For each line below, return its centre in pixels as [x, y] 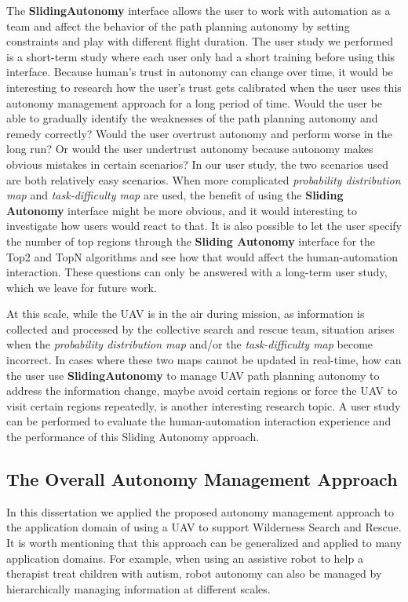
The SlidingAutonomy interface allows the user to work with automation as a [199, 10]
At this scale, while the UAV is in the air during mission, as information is [186, 314]
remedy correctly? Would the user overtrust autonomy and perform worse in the [199, 133]
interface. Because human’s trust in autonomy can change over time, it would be [200, 72]
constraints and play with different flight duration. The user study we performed [200, 41]
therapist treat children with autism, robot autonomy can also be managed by [194, 573]
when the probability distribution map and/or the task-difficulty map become [190, 344]
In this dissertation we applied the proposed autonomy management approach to [200, 511]
